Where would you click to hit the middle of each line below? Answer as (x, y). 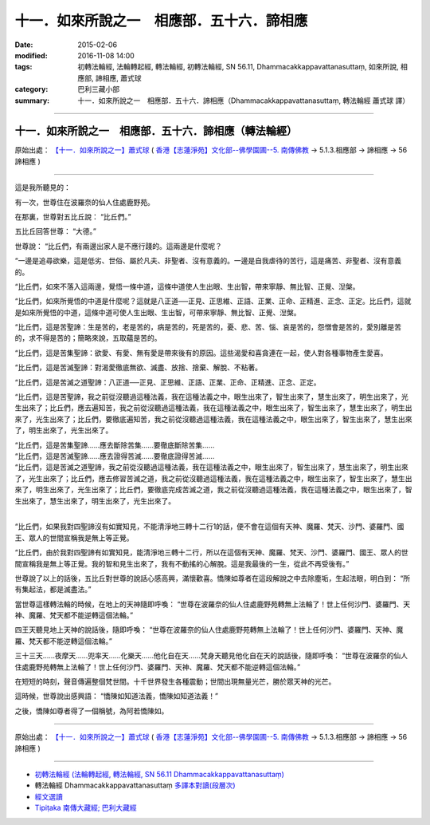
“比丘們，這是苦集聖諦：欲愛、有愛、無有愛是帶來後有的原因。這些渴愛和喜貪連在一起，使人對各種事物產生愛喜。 (201, 353)
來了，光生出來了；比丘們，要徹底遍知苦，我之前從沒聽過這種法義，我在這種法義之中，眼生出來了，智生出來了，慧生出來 (213, 419)
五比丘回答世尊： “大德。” (56, 231)
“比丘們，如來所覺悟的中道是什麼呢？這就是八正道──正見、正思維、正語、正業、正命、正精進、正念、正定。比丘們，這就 (213, 301)
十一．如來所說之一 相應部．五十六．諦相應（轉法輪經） (156, 131)
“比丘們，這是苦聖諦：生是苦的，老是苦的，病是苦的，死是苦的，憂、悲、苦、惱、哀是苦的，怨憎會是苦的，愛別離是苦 (208, 327)
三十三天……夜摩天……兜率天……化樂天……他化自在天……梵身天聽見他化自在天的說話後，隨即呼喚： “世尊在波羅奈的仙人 (211, 656)
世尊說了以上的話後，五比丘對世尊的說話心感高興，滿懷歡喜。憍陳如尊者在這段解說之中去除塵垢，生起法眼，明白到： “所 (213, 578)
